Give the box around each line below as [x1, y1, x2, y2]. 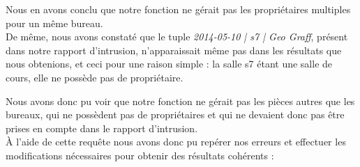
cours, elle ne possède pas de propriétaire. [6, 70, 183, 84]
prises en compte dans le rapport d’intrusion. [6, 120, 198, 135]
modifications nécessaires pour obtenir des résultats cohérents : [6, 148, 274, 162]
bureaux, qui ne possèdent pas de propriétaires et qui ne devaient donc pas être [6, 107, 345, 122]
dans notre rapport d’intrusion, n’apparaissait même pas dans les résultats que [6, 42, 342, 57]
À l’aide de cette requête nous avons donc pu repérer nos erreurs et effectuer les [6, 134, 346, 149]
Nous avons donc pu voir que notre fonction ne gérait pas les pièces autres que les [6, 93, 355, 108]
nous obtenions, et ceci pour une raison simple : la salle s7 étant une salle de [6, 56, 333, 71]
